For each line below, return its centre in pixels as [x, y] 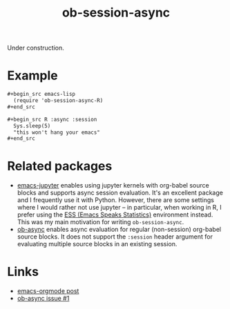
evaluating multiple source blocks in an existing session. [97, 244]
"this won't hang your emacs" [57, 132]
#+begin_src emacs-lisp [41, 94]
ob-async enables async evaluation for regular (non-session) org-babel [119, 230]
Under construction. [36, 48]
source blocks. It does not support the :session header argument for [115, 237]
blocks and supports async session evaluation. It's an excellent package [120, 193]
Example [32, 76]
